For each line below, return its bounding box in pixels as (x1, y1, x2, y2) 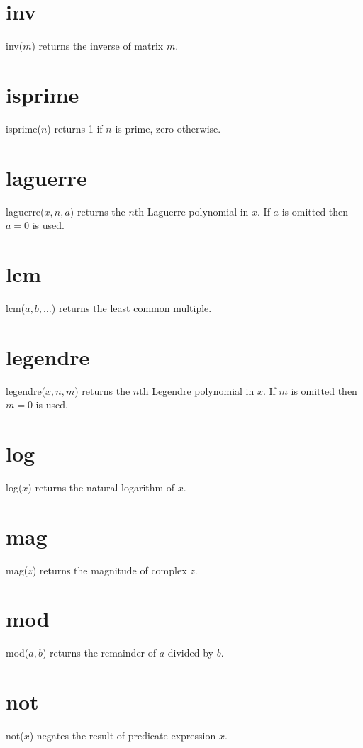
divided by (167, 645, 213, 660)
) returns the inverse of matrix (31, 38, 164, 53)
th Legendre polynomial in (139, 383, 255, 398)
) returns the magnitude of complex (32, 562, 187, 577)
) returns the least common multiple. (51, 300, 212, 315)
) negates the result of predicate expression (29, 728, 216, 743)
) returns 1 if (47, 121, 103, 135)
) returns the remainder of (42, 645, 157, 660)
